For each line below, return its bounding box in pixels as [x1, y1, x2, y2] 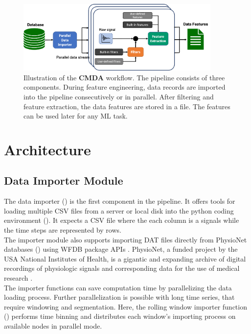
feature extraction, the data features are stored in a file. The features [23, 101, 230, 111]
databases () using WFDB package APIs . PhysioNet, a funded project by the [4, 244, 238, 254]
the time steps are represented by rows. [4, 225, 121, 235]
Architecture [4, 139, 91, 159]
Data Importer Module [4, 173, 123, 188]
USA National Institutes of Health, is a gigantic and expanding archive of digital [4, 253, 246, 263]
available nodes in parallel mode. [4, 321, 102, 331]
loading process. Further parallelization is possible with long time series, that [4, 292, 235, 302]
